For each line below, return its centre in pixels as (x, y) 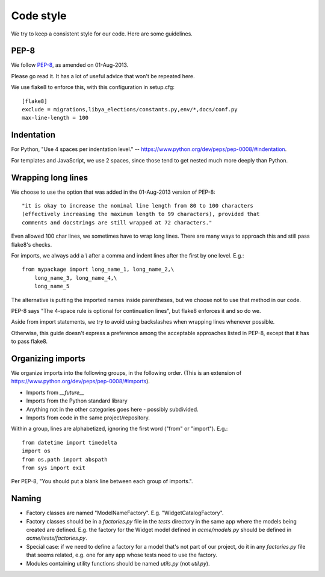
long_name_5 (52, 286)
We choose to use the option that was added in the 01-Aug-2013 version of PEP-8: (113, 192)
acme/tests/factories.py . (57, 538)
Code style (39, 16)
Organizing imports (48, 358)
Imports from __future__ (55, 392)
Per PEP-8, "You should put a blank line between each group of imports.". (102, 481)
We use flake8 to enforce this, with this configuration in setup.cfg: (93, 87)
